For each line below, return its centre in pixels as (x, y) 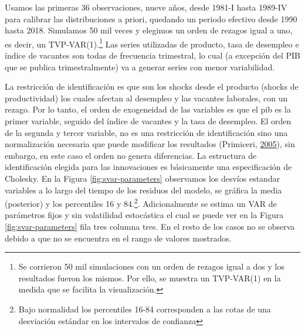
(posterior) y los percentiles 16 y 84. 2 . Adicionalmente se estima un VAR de (141, 203)
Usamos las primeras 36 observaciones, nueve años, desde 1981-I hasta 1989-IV (146, 7)
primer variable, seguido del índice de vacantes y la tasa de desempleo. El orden (148, 121)
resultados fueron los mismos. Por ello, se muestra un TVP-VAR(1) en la (150, 278)
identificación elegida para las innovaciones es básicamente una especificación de (148, 167)
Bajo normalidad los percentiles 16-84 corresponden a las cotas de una (145, 309)
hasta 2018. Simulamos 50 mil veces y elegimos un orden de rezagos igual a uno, (149, 30)
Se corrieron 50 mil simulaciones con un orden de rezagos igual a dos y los (152, 266)
